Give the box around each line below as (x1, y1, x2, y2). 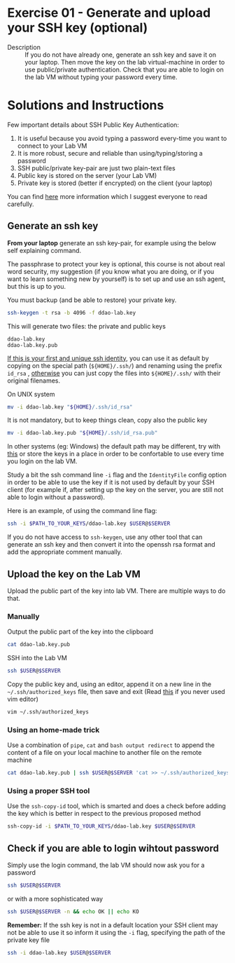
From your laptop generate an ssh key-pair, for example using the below (7, 238, 217, 247)
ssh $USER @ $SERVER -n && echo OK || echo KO (7, 908, 139, 915)
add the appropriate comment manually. (7, 548, 122, 556)
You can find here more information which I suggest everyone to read (7, 192, 208, 200)
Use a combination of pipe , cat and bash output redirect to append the (7, 741, 215, 749)
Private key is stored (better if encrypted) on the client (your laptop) (17, 179, 213, 187)
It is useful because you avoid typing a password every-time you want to (17, 134, 227, 142)
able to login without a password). (7, 493, 106, 502)
